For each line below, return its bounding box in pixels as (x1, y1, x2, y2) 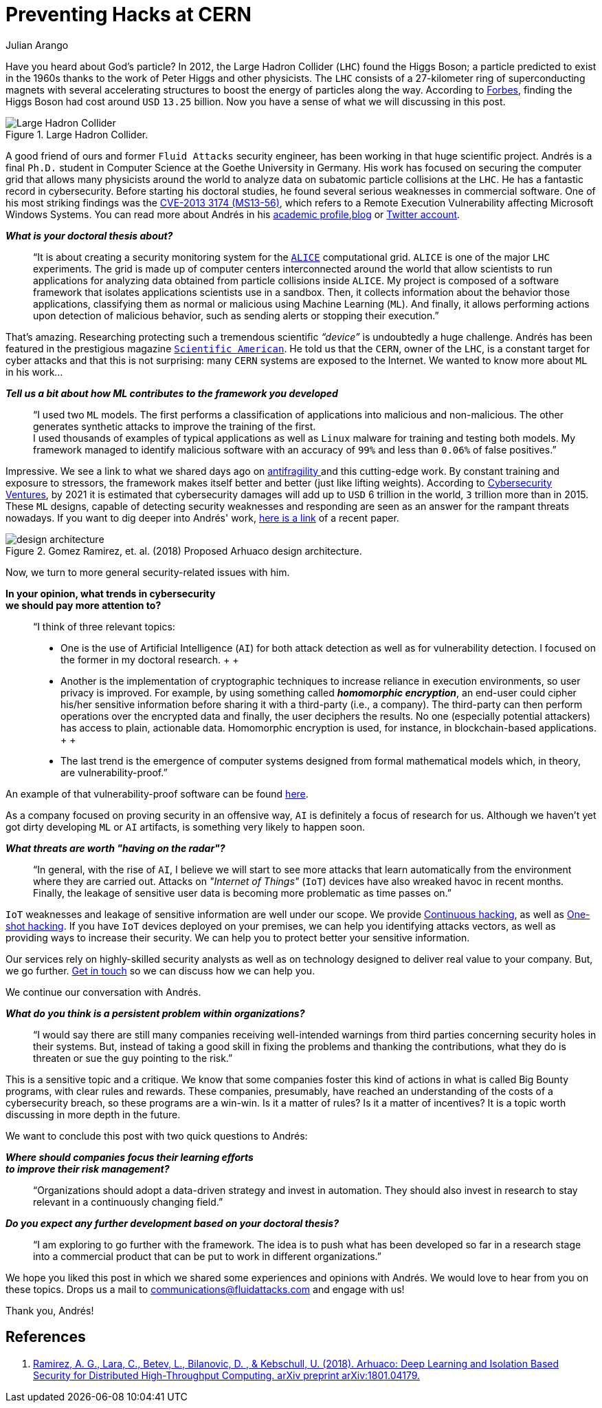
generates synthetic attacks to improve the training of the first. (33, 420, 316, 432)
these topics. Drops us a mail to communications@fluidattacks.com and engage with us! (5, 1283, 405, 1295)
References (5, 1328, 86, 1346)
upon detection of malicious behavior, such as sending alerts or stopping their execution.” (33, 309, 439, 321)
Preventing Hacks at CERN (5, 3, 252, 26)
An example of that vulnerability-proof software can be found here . (5, 787, 309, 800)
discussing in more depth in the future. (5, 1108, 181, 1120)
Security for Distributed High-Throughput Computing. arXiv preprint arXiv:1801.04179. (33, 1369, 421, 1381)
